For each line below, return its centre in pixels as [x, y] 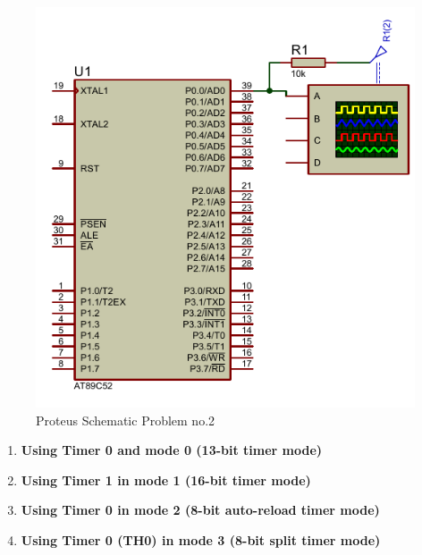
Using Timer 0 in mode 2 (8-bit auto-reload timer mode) [200, 510]
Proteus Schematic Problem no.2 [126, 420]
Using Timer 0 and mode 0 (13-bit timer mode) [172, 450]
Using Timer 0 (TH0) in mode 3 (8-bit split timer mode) [201, 540]
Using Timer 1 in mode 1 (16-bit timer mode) [166, 479]
